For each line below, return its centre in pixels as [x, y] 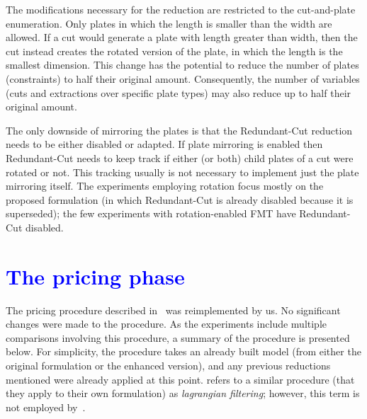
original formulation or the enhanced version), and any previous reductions [168, 365]
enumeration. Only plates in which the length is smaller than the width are [169, 23]
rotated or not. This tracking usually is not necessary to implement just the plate [182, 172]
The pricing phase [95, 276]
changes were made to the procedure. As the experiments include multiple [166, 324]
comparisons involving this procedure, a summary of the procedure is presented [178, 337]
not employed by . [46, 407]
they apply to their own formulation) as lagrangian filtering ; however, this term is [183, 393]
